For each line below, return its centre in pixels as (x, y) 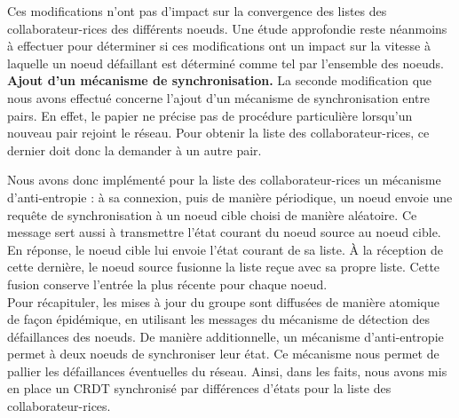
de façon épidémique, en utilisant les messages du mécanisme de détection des (219, 319)
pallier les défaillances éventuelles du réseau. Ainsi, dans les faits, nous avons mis (227, 371)
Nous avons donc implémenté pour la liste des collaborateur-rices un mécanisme (224, 180)
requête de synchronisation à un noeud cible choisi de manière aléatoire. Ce (212, 214)
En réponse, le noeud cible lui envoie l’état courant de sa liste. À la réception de (225, 249)
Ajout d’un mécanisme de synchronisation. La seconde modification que (220, 80)
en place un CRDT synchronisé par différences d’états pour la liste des (199, 388)
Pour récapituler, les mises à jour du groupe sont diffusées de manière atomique (223, 301)
